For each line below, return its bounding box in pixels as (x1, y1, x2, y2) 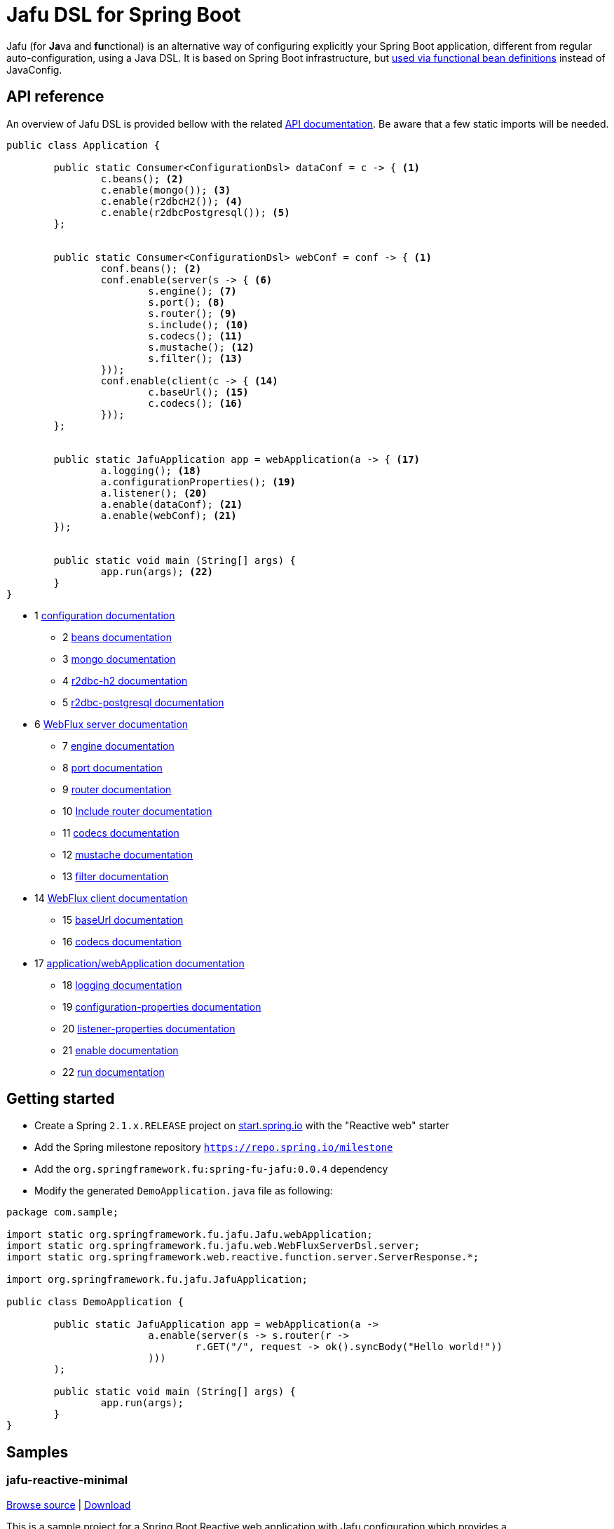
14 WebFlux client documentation (34, 891, 188, 904)
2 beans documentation (62, 631, 172, 643)
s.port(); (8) (148, 296, 225, 308)
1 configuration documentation (34, 609, 175, 621)
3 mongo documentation (62, 652, 176, 665)
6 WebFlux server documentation (34, 718, 189, 730)
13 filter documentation (62, 870, 169, 882)
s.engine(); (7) (148, 285, 237, 297)
